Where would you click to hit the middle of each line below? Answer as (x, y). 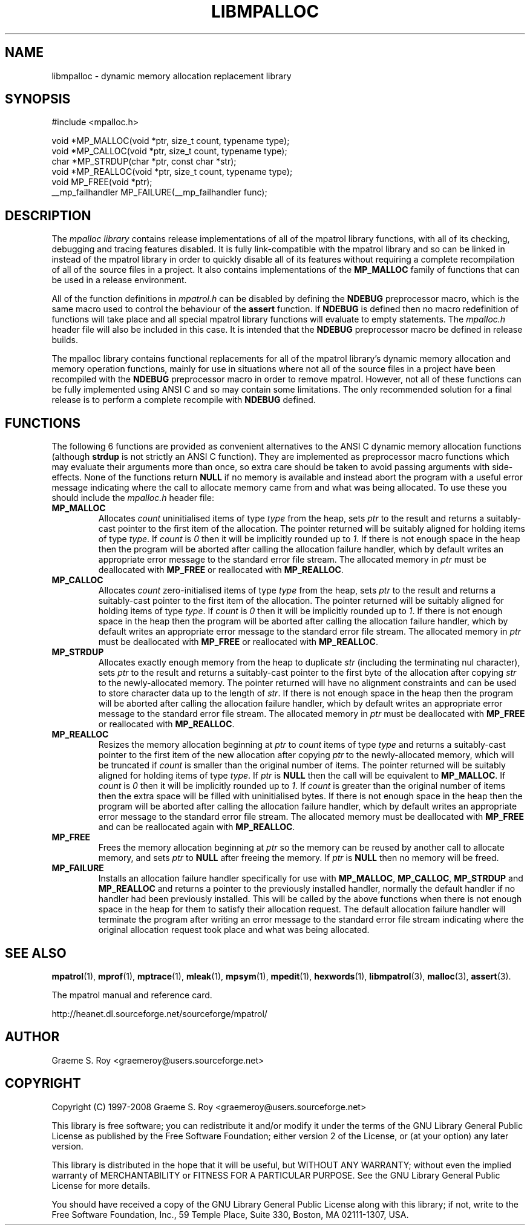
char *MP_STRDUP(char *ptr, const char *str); (144, 162)
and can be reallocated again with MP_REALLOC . (197, 827)
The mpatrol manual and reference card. (132, 995)
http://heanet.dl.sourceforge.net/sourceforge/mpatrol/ (159, 1013)
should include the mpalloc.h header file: (133, 498)
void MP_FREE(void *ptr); (102, 182)
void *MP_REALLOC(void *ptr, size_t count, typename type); (172, 172)
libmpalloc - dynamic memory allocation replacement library (172, 76)
